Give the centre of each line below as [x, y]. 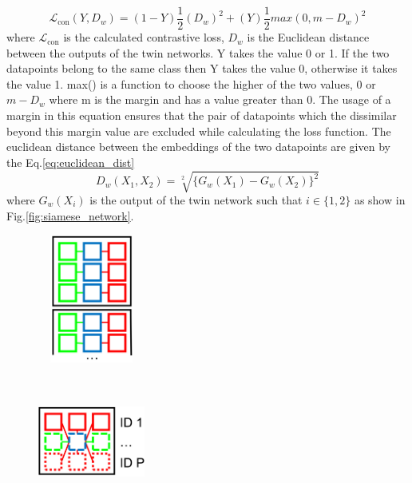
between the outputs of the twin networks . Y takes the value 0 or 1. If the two [198, 52]
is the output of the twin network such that [196, 199]
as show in [380, 199]
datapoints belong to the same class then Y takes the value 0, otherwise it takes [202, 68]
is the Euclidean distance [308, 37]
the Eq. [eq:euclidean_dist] [71, 162]
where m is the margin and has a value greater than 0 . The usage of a [220, 99]
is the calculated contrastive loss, [144, 37]
